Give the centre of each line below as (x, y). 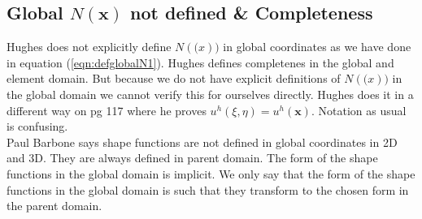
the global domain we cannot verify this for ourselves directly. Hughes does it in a (210, 94)
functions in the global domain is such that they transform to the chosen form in (208, 189)
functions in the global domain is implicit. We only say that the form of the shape (211, 173)
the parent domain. (54, 206)
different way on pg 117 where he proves (107, 110)
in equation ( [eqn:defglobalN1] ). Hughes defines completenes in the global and (200, 62)
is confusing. (37, 126)
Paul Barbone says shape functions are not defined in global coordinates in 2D (202, 142)
